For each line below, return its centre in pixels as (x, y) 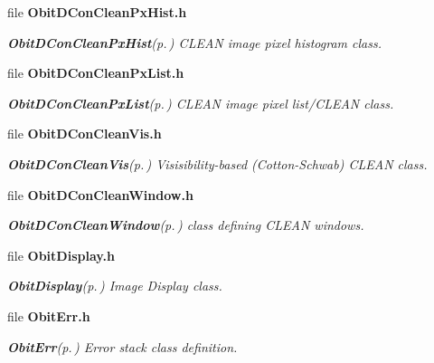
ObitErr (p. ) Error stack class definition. (123, 346)
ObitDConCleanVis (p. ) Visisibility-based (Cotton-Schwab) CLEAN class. (217, 163)
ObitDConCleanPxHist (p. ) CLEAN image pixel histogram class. (194, 42)
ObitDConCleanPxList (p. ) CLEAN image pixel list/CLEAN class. (201, 103)
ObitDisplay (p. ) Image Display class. (115, 286)
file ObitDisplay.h (61, 255)
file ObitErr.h (49, 315)
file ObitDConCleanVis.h (85, 134)
